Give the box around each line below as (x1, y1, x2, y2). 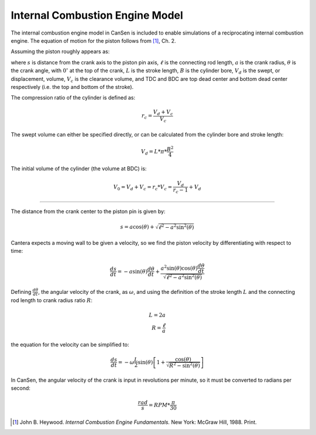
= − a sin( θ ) (117, 268, 148, 275)
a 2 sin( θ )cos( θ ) (160, 263, 198, 272)
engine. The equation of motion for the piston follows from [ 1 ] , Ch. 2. (11, 37, 176, 44)
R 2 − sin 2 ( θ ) (169, 361, 200, 369)
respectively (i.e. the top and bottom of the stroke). (11, 83, 134, 90)
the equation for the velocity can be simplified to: (11, 341, 129, 348)
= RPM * (148, 402, 170, 408)
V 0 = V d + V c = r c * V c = (113, 183, 173, 191)
